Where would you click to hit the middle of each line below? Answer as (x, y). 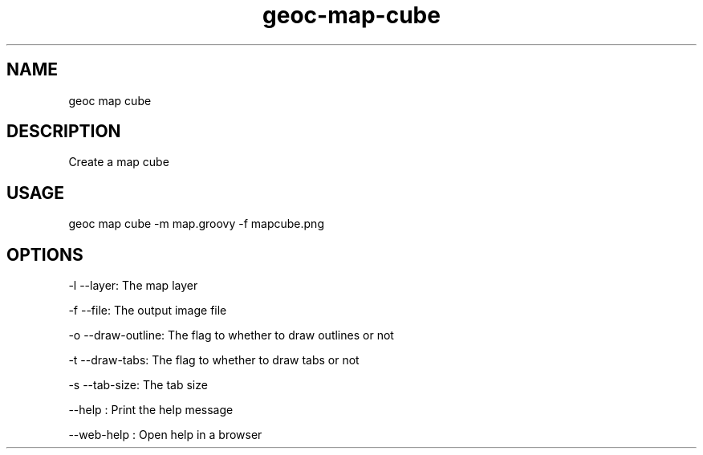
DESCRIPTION (64, 132)
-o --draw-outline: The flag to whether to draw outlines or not (231, 335)
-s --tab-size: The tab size (138, 385)
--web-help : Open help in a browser (165, 435)
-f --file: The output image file (148, 311)
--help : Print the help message (151, 410)
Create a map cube (119, 162)
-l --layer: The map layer (133, 286)
